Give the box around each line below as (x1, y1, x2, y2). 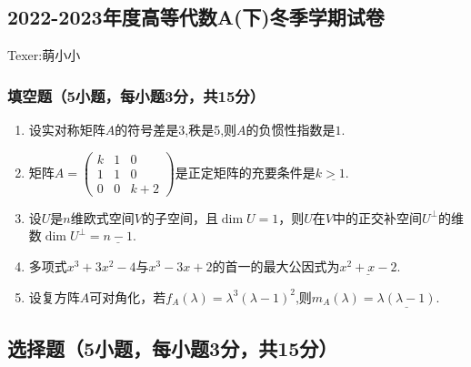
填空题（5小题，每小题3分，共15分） (7, 84, 266, 107)
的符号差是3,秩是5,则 (115, 120, 237, 139)
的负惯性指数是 (246, 120, 336, 139)
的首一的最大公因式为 (212, 256, 340, 275)
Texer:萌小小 (7, 46, 81, 65)
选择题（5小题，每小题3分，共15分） (7, 334, 338, 362)
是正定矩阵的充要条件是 (175, 162, 316, 181)
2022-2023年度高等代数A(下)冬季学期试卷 (7, 3, 385, 31)
